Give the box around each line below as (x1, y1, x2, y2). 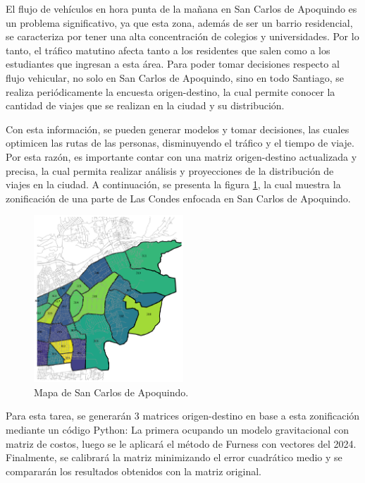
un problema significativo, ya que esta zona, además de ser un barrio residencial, (6, 15, 353, 30)
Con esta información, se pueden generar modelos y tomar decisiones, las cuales (6, 121, 349, 136)
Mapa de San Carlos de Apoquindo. (34, 384, 189, 399)
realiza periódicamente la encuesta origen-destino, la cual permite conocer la (6, 84, 335, 99)
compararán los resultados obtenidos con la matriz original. (6, 463, 261, 478)
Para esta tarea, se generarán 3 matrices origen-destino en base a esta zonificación (6, 408, 360, 423)
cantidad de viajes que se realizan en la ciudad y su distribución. (6, 98, 285, 113)
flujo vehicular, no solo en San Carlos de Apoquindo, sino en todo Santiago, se (6, 70, 344, 85)
